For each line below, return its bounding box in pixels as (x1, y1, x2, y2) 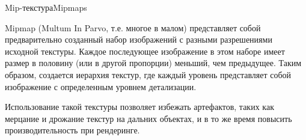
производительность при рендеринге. (5, 124, 140, 136)
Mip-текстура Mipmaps (5, 1, 87, 13)
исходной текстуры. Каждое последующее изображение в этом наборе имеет (5, 44, 285, 57)
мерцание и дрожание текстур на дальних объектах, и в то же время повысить (5, 112, 292, 124)
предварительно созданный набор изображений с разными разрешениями (5, 33, 272, 46)
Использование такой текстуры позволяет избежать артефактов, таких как (5, 100, 274, 113)
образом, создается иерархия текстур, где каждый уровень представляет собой (5, 68, 292, 81)
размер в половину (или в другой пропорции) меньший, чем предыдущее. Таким (5, 56, 302, 69)
